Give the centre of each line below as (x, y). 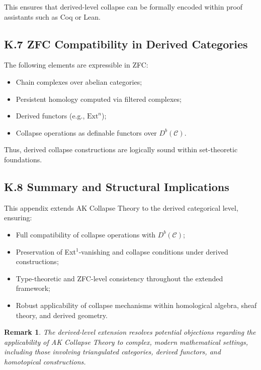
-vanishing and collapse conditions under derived (153, 251)
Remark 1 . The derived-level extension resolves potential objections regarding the (130, 332)
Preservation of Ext (46, 251)
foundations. (23, 159)
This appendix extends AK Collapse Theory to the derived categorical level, (121, 207)
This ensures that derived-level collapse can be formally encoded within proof (123, 7)
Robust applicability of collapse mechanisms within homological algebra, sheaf (136, 305)
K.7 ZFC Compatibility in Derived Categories (126, 44)
